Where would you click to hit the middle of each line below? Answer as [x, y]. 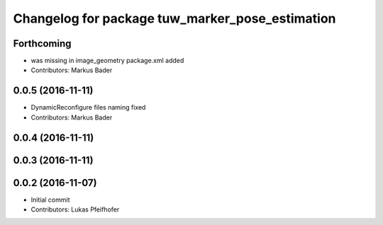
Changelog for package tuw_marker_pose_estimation [174, 18]
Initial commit [50, 200]
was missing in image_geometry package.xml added [107, 61]
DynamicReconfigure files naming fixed [88, 108]
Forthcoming [42, 44]
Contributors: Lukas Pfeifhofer [75, 209]
